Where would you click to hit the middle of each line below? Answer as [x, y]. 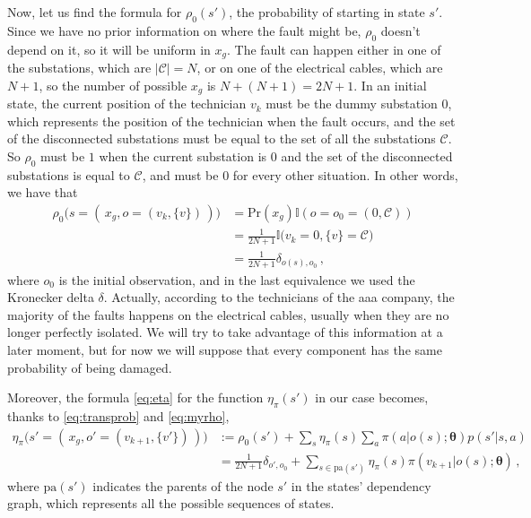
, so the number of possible [113, 85]
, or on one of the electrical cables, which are [320, 68]
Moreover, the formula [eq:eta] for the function [135, 397]
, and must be [180, 174]
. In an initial [390, 85]
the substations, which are [79, 68]
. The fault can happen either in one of [334, 49]
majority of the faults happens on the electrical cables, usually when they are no [228, 314]
